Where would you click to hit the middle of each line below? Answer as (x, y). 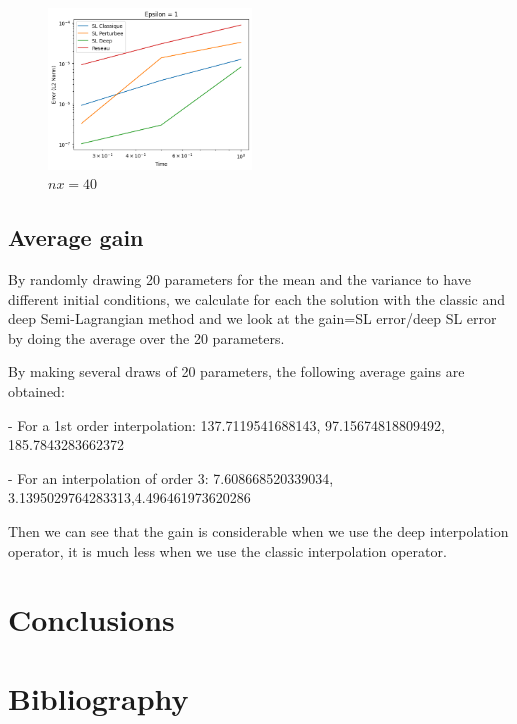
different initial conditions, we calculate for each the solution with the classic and (256, 298)
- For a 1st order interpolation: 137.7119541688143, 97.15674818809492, (226, 424)
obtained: (36, 390)
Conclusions (91, 619)
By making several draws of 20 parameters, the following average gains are (236, 371)
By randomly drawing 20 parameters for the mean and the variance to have (239, 279)
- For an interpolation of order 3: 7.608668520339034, (171, 477)
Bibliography (98, 697)
